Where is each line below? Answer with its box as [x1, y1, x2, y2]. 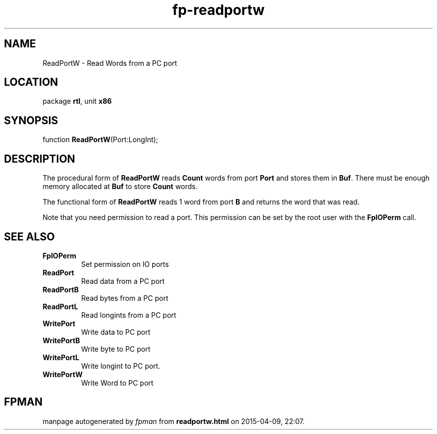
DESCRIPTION [4, 152, 75, 165]
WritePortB [42, 336, 80, 345]
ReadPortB [42, 285, 79, 294]
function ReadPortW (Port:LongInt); [42, 135, 158, 144]
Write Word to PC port [81, 378, 154, 387]
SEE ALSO [4, 230, 55, 243]
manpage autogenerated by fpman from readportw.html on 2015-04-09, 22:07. [42, 417, 305, 426]
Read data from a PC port [81, 276, 165, 285]
